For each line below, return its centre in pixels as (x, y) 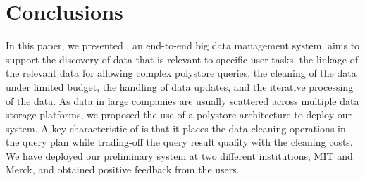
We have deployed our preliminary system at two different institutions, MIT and (179, 155)
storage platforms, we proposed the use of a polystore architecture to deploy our (179, 114)
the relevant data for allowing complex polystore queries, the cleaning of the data (181, 73)
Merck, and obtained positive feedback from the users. (123, 169)
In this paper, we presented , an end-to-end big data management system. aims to (183, 45)
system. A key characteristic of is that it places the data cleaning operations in (176, 128)
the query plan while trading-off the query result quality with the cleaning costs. (179, 142)
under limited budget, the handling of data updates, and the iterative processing (180, 86)
